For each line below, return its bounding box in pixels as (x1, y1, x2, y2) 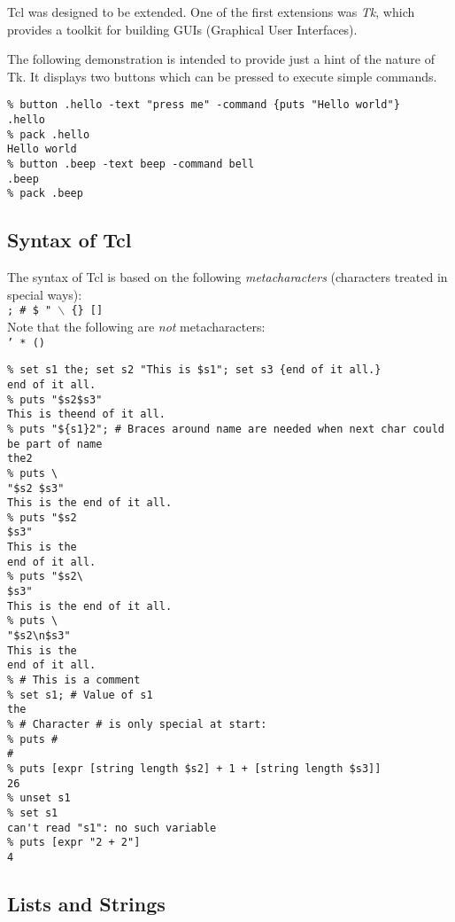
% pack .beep (7, 187, 83, 200)
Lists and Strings (7, 889, 166, 917)
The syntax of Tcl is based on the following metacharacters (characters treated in (7, 268, 448, 286)
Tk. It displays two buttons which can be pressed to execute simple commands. (7, 66, 437, 85)
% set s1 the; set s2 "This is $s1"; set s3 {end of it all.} (7, 363, 382, 377)
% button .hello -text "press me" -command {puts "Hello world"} (7, 98, 400, 112)
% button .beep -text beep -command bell (7, 158, 255, 170)
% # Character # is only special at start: (7, 718, 267, 731)
